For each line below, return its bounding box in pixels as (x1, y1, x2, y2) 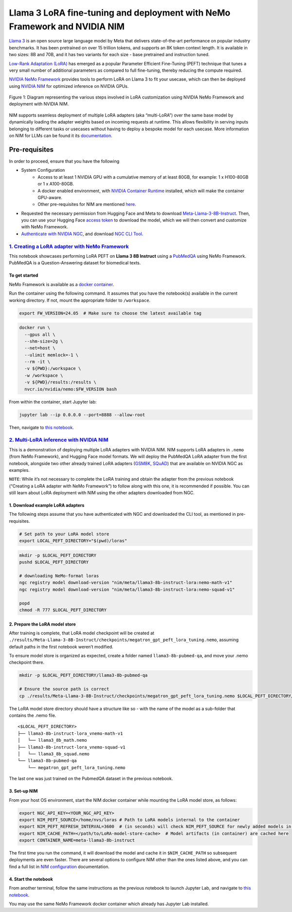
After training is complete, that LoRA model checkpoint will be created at (9, 630, 154, 636)
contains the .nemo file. (9, 712, 56, 718)
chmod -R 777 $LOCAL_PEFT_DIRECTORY (19, 607, 107, 612)
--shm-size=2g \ (24, 338, 63, 344)
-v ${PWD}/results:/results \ (24, 380, 97, 385)
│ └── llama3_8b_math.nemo (18, 737, 87, 743)
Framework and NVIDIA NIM (9, 21, 125, 32)
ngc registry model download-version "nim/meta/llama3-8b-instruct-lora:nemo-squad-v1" (19, 587, 235, 592)
